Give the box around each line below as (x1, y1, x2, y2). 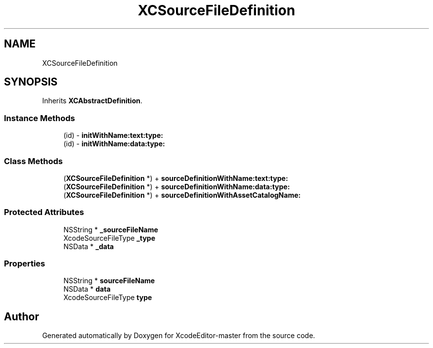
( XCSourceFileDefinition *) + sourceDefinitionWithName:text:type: (63, 174, 288, 182)
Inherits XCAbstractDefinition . (42, 96, 143, 105)
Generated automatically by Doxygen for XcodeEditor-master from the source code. (42, 331, 315, 340)
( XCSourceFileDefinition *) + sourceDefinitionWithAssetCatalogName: (63, 190, 301, 199)
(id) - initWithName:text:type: (63, 131, 163, 140)
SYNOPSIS (4, 76, 58, 88)
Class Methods (4, 156, 63, 166)
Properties (4, 259, 45, 269)
